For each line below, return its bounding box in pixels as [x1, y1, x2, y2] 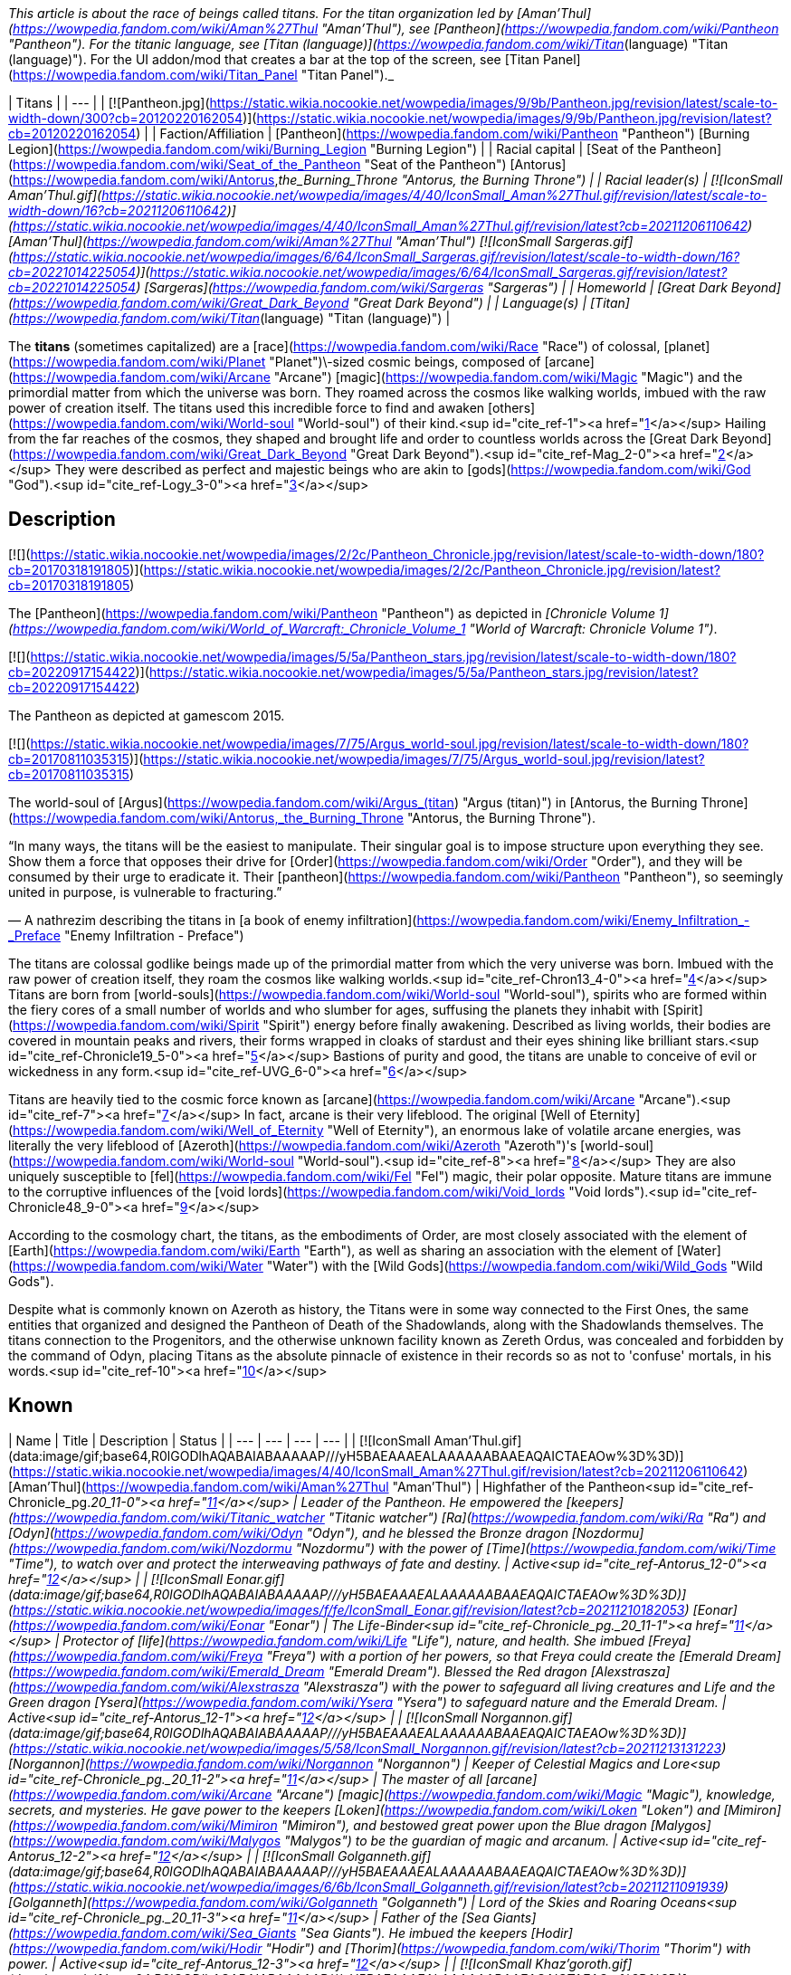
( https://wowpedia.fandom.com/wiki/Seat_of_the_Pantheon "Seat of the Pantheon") [8, 157, 507, 172]
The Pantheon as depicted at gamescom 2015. [8, 707, 285, 723]
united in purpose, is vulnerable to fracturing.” [8, 883, 282, 900]
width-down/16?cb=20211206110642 [8, 203, 227, 218]
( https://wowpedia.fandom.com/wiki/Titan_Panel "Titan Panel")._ [8, 67, 395, 82]
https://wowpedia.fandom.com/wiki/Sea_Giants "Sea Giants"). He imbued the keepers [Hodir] [13, 1924, 573, 1941]
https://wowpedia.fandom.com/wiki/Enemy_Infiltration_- [416, 911, 750, 928]
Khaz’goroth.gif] [535, 1955, 633, 1971]
